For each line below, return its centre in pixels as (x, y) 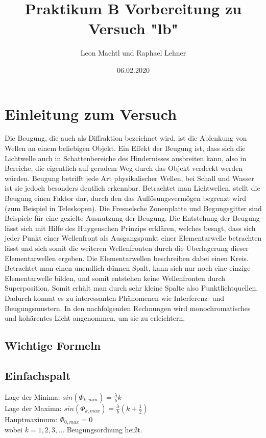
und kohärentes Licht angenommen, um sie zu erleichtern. (95, 318)
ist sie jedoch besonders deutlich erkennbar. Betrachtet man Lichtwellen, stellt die (132, 188)
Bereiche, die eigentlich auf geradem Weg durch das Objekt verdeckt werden (124, 168)
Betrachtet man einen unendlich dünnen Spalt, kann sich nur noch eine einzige (128, 268)
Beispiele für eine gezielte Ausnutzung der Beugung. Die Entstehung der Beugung (132, 218)
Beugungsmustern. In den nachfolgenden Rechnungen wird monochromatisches (128, 308)
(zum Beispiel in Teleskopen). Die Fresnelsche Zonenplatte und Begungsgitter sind (133, 208)
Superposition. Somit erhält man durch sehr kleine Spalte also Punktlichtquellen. (131, 288)
